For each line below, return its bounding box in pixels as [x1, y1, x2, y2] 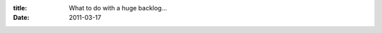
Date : [13, 14, 30, 22]
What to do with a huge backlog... [69, 4, 168, 12]
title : [13, 4, 28, 12]
